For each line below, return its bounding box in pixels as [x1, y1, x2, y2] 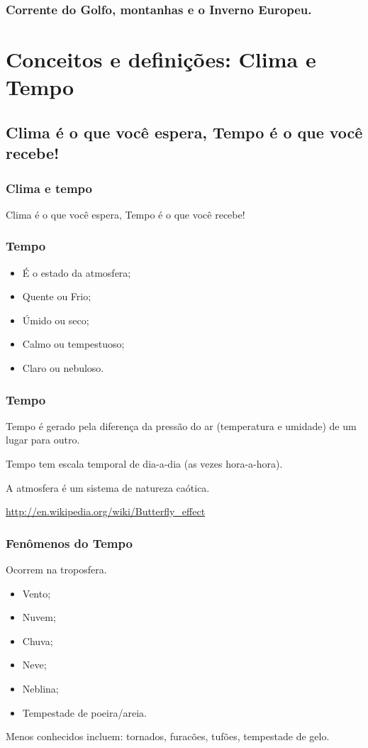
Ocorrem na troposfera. [6, 561, 107, 576]
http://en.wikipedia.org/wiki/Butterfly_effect [6, 504, 206, 519]
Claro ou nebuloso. [22, 360, 104, 375]
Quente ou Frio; [22, 289, 91, 304]
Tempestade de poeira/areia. [22, 705, 147, 720]
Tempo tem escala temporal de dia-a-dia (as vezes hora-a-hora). [6, 456, 283, 471]
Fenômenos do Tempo [6, 534, 133, 551]
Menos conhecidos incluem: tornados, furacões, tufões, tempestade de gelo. [6, 729, 330, 744]
